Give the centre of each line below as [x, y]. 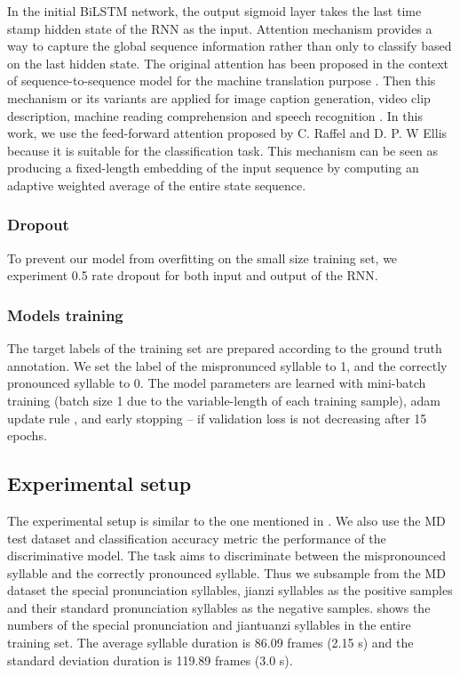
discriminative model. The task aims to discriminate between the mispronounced [226, 555]
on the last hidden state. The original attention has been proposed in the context [228, 63]
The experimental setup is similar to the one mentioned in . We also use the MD [226, 520]
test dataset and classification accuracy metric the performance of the [197, 538]
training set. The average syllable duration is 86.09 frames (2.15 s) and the [210, 643]
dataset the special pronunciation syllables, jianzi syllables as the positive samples [230, 590]
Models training [65, 314]
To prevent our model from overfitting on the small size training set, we [202, 258]
